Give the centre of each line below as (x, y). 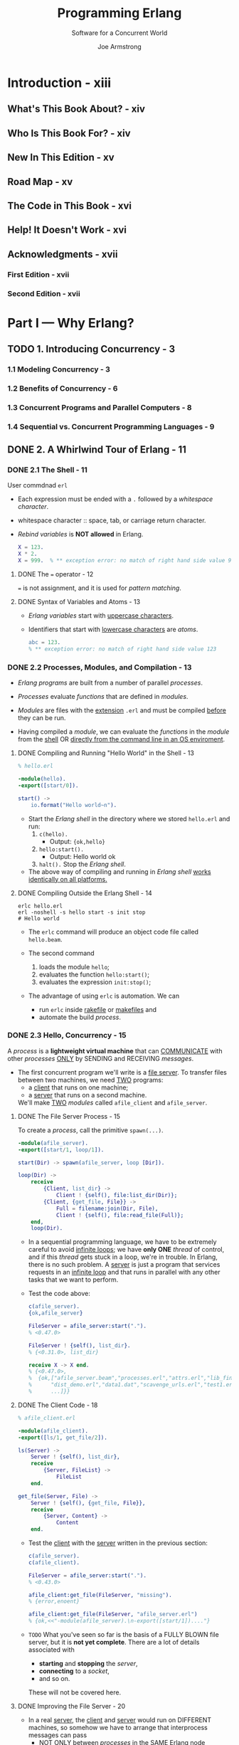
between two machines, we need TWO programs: (90, 1080)
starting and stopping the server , (88, 1664)
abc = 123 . (44, 643)
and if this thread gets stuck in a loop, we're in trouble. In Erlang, (123, 1257)
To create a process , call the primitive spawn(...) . (90, 1130)
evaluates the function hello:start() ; (94, 974)
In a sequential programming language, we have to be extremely (122, 1242)
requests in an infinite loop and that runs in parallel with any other (124, 1272)
